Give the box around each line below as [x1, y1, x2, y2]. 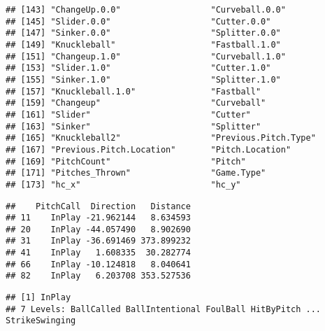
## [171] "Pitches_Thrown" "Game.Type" [6, 168, 266, 178]
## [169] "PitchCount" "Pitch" [6, 156, 246, 167]
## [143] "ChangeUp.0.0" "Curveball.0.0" [6, 5, 286, 15]
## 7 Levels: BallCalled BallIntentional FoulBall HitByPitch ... [6, 304, 322, 314]
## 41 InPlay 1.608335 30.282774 [6, 248, 191, 258]
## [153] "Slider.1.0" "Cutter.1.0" [6, 63, 271, 73]
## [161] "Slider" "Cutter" [6, 109, 251, 120]
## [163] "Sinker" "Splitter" [6, 121, 261, 132]
